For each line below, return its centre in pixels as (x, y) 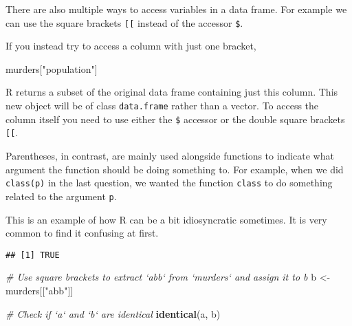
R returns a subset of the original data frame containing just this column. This (172, 92)
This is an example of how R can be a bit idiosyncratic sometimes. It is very (166, 219)
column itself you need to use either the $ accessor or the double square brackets (175, 119)
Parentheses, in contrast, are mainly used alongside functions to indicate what (170, 155)
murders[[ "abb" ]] (40, 290)
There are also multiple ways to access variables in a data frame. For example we (176, 9)
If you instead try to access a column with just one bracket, (131, 46)
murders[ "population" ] (52, 68)
